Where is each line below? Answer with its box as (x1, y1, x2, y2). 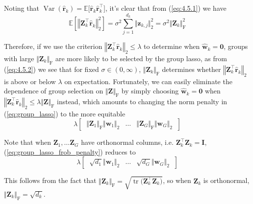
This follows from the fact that (4, 175, 97, 185)
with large (4, 53, 34, 63)
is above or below (4, 76, 56, 86)
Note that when (4, 137, 51, 147)
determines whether (162, 64, 221, 74)
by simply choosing (121, 86, 179, 96)
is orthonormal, (203, 175, 250, 185)
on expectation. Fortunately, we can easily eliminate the (64, 76, 232, 86)
